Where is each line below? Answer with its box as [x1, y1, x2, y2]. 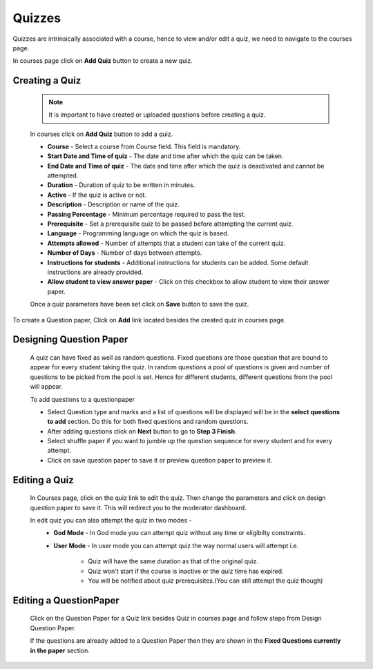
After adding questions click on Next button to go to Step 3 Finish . [47, 427, 237, 435]
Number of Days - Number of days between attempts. [47, 249, 202, 257]
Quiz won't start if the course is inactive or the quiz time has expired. [88, 567, 284, 575]
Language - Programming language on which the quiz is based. [47, 229, 229, 237]
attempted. [47, 171, 79, 180]
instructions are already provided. [47, 268, 144, 276]
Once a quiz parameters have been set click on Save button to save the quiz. [30, 300, 249, 309]
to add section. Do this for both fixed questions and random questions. [47, 418, 249, 426]
